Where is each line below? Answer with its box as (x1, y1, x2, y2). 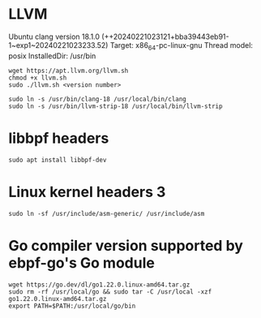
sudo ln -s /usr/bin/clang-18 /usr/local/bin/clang (8, 95, 186, 103)
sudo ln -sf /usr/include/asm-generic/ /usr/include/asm (8, 209, 205, 217)
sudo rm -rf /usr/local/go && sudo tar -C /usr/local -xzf (8, 287, 212, 296)
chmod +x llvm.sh (8, 74, 67, 82)
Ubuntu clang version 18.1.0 (8, 32, 100, 41)
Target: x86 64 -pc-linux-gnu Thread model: (109, 40, 254, 52)
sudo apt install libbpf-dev (8, 156, 107, 164)
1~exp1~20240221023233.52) (8, 40, 109, 49)
